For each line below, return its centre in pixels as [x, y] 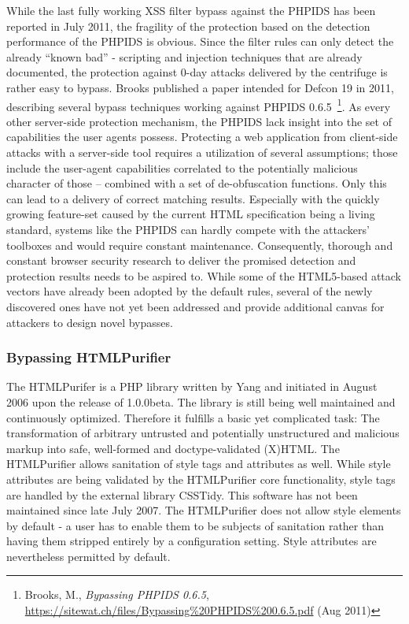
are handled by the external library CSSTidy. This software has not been [182, 494]
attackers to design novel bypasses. [90, 322]
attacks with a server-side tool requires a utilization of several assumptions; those [202, 152]
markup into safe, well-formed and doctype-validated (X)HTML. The [173, 448]
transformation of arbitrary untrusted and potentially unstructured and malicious [203, 433]
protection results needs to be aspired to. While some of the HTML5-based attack [204, 275]
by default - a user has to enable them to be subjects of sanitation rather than [195, 525]
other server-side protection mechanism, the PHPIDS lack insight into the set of [199, 121]
